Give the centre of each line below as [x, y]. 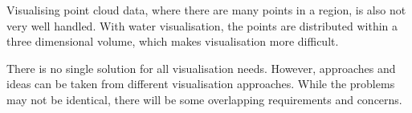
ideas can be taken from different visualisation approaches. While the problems [201, 84]
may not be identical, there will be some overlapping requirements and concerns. [204, 99]
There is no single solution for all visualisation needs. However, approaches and [201, 68]
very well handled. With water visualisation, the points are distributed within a [202, 25]
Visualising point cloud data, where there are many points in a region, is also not [206, 10]
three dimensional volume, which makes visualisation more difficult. [173, 41]
